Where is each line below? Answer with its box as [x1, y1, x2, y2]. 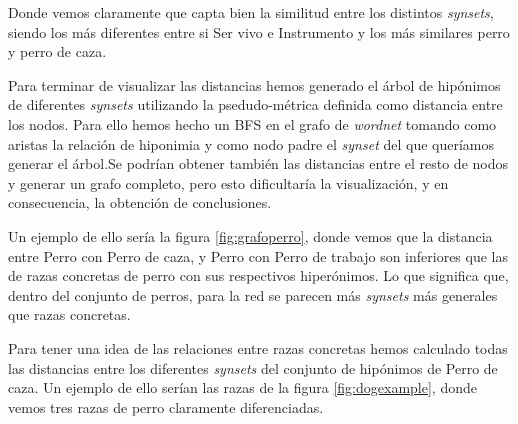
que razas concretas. [8, 304, 131, 325]
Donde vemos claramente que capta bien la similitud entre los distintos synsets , [8, 2, 494, 22]
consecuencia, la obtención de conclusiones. [8, 192, 272, 213]
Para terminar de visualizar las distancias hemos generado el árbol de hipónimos [8, 74, 501, 95]
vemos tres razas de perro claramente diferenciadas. [8, 396, 324, 417]
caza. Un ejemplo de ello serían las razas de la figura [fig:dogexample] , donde [8, 377, 477, 398]
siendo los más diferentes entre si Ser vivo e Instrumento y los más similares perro [8, 21, 510, 42]
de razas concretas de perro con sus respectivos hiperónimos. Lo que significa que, [8, 265, 509, 286]
